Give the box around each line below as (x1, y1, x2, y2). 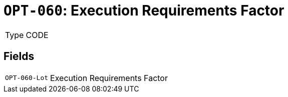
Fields (4, 50, 35, 63)
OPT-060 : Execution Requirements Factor (4, 2, 284, 19)
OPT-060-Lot (5, 74, 49, 82)
